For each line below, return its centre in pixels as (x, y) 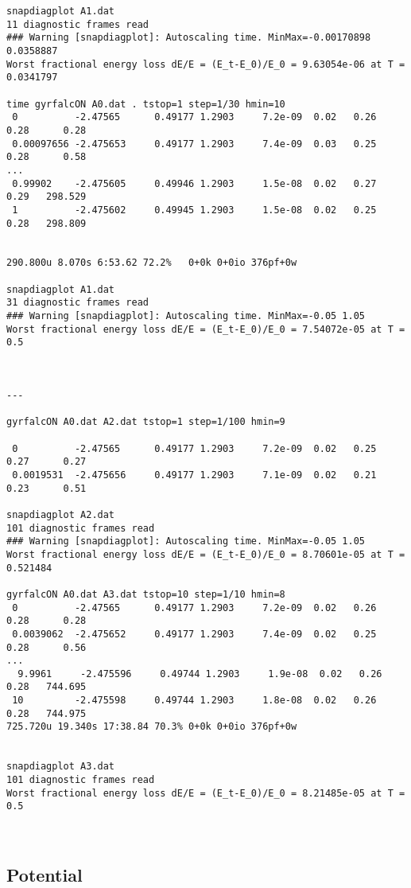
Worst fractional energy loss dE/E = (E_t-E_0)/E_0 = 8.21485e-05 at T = (206, 793)
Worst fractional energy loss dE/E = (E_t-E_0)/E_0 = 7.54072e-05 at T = (206, 329)
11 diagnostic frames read (78, 24)
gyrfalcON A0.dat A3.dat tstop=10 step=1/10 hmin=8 (146, 594)
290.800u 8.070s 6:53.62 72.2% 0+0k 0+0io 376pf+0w (152, 263)
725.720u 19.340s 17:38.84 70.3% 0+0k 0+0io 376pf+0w (152, 727)
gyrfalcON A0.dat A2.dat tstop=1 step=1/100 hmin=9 (146, 422)
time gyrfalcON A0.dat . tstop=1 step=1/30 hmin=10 (146, 104)
